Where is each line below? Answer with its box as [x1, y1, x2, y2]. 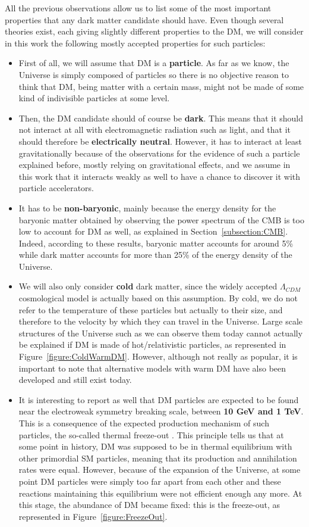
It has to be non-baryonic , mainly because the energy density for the [18, 201, 276, 214]
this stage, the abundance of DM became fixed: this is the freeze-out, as [18, 498, 280, 511]
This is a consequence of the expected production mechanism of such [18, 417, 269, 429]
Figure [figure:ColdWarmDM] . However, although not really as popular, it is [18, 350, 298, 363]
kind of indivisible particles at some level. [18, 92, 170, 104]
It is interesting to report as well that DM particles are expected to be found [18, 393, 299, 406]
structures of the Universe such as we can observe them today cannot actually [18, 326, 303, 339]
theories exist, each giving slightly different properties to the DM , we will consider [5, 25, 304, 38]
